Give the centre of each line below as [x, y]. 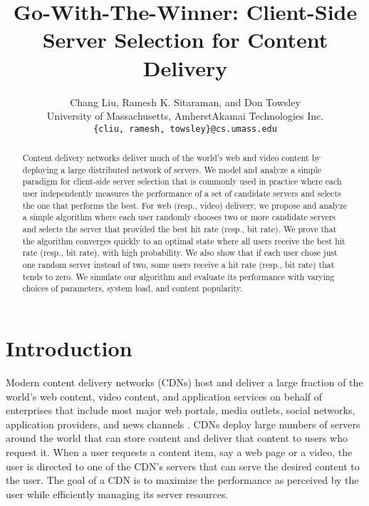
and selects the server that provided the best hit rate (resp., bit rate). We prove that [180, 229]
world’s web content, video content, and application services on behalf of [164, 396]
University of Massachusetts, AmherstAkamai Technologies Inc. [185, 116]
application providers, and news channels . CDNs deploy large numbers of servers [183, 424]
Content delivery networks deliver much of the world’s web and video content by [172, 158]
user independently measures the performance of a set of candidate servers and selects [182, 193]
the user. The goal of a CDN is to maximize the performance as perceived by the [182, 480]
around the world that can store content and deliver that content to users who [177, 438]
